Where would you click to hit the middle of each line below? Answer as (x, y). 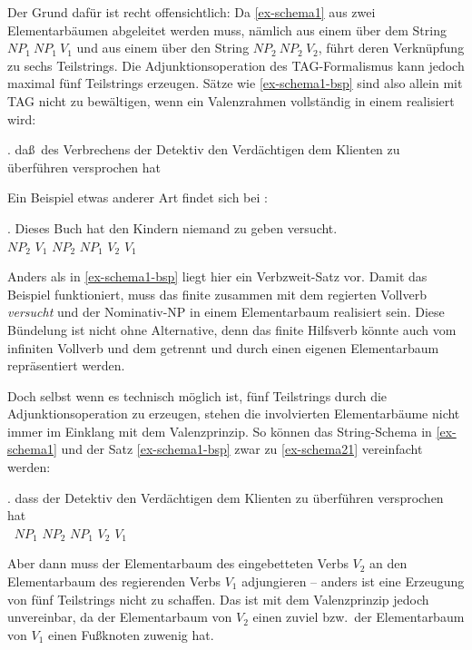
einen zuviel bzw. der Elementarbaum (359, 617)
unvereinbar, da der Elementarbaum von (120, 617)
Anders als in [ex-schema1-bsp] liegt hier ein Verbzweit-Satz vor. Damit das (217, 276)
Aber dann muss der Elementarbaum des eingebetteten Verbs (178, 563)
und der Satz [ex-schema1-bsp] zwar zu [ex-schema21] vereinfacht (242, 449)
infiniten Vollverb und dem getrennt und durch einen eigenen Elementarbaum (223, 347)
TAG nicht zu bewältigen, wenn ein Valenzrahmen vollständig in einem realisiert (231, 100)
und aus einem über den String (163, 48)
